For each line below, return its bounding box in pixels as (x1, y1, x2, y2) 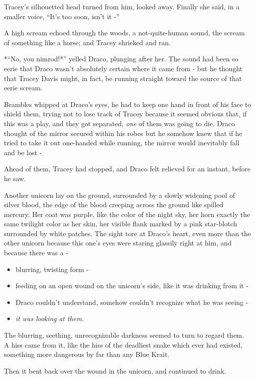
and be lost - (4, 147, 42, 157)
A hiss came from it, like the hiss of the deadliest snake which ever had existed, (4, 339, 243, 350)
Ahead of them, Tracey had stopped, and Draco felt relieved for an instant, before (4, 163, 251, 174)
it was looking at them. (15, 313, 84, 324)
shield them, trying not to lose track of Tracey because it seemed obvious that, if (4, 108, 247, 119)
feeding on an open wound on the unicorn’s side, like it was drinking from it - (15, 280, 249, 291)
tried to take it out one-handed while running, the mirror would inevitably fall (4, 137, 240, 148)
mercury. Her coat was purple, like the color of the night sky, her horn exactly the (4, 209, 250, 219)
